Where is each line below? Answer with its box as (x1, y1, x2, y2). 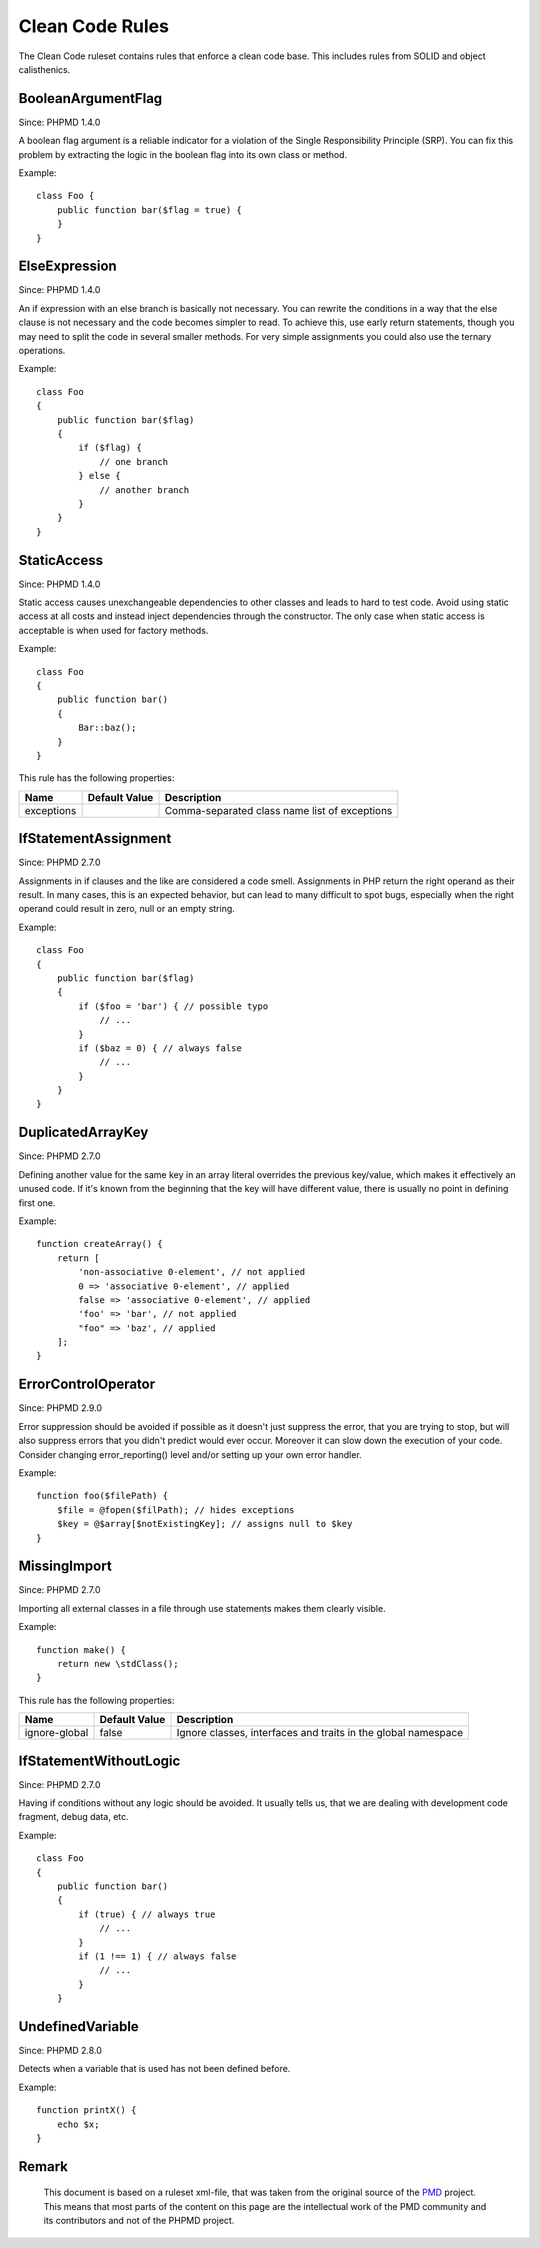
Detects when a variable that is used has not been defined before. (18, 2063, 291, 2075)
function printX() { (36, 2105, 137, 2116)
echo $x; (56, 2118, 100, 2130)
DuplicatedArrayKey (18, 1124, 149, 1141)
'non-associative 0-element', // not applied (78, 1266, 305, 1278)
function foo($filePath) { (36, 1490, 169, 1502)
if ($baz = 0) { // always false (78, 1042, 242, 1054)
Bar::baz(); (78, 722, 137, 734)
